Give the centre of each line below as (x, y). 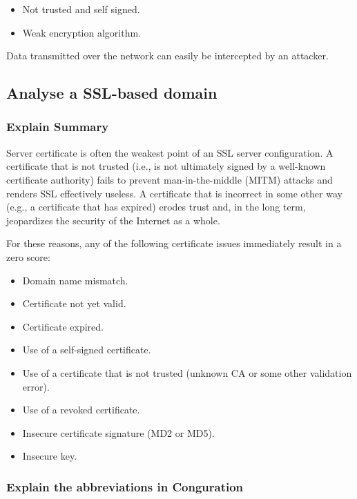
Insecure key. (50, 456)
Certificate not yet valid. (74, 303)
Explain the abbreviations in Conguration (125, 486)
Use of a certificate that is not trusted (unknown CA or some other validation (187, 372)
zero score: (28, 256)
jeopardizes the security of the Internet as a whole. (113, 220)
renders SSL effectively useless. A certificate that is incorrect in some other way (174, 193)
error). (36, 386)
